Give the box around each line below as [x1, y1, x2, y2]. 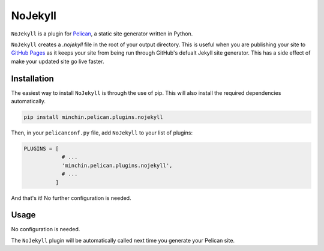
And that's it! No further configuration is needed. [11, 194, 131, 201]
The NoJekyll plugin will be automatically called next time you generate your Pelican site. [11, 237, 235, 244]
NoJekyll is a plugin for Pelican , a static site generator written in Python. [11, 30, 193, 37]
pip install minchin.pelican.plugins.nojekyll [23, 114, 163, 120]
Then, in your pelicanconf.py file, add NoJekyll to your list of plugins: [11, 129, 193, 136]
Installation [11, 73, 54, 83]
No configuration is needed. [11, 226, 80, 233]
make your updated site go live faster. [11, 58, 104, 65]
